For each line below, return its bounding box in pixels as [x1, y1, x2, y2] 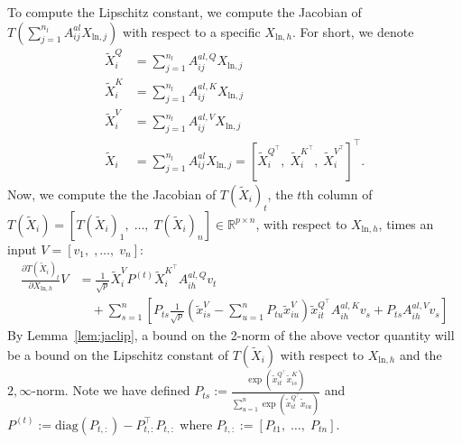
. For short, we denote [291, 22, 414, 41]
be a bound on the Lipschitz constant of [7, 346, 228, 365]
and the [399, 346, 442, 365]
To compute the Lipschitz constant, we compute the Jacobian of [7, 3, 362, 21]
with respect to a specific [123, 22, 261, 41]
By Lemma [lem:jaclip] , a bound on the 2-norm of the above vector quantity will [7, 326, 455, 345]
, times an [378, 214, 434, 233]
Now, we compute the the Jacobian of [7, 184, 217, 203]
